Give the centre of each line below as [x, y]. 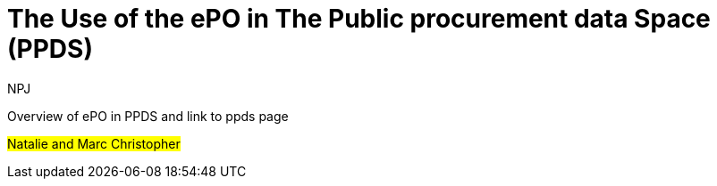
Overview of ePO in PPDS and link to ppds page [148, 116]
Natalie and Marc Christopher [94, 143]
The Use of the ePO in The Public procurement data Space [359, 19]
